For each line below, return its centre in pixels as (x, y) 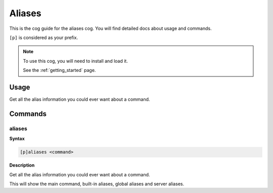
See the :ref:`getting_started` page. (59, 70)
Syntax (17, 139)
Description (22, 165)
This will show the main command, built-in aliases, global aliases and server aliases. (97, 184)
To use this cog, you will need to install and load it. (76, 61)
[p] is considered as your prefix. (44, 37)
